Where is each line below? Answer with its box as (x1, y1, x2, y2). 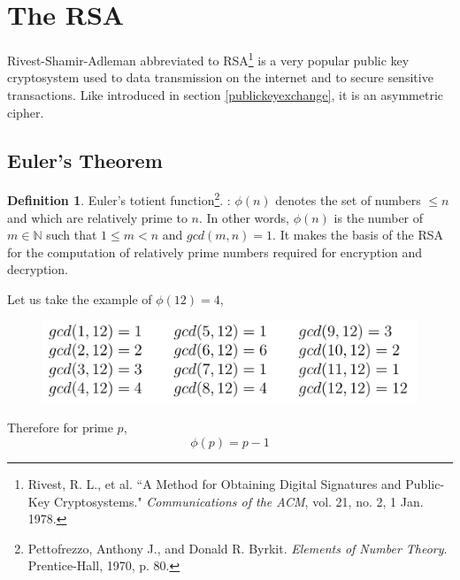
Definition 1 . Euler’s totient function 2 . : (7, 188, 231, 210)
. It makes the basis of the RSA (272, 225, 443, 244)
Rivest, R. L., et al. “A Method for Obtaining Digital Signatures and (27, 474, 402, 492)
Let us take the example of (7, 289, 152, 308)
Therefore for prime (7, 418, 113, 437)
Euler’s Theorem (7, 146, 163, 173)
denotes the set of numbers (275, 191, 421, 210)
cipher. (7, 103, 44, 121)
